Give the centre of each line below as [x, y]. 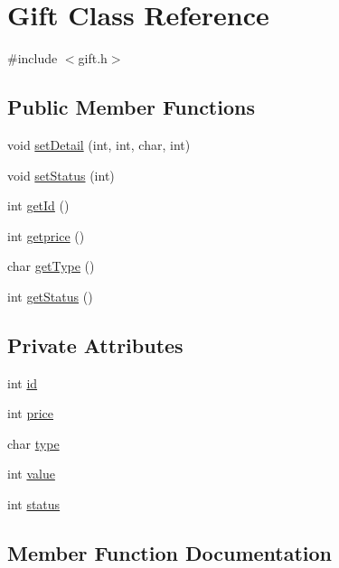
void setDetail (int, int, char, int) [99, 144]
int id [23, 382]
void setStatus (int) [61, 175]
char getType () [51, 266]
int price [31, 413]
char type [33, 443]
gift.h [93, 58]
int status [34, 504]
